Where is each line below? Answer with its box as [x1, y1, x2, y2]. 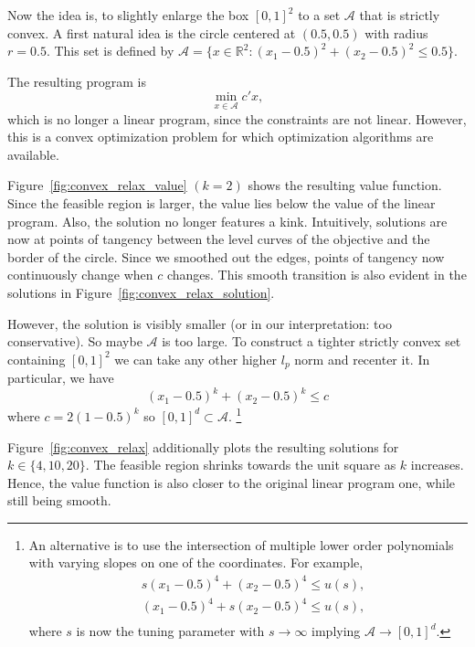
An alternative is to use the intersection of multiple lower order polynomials [28, 535, 454, 554]
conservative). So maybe [7, 332, 142, 351]
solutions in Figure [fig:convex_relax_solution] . [7, 282, 275, 302]
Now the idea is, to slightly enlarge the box [7, 5, 249, 24]
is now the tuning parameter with [76, 621, 265, 641]
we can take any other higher [114, 349, 278, 368]
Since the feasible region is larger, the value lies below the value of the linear [7, 193, 436, 212]
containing [7, 349, 66, 368]
